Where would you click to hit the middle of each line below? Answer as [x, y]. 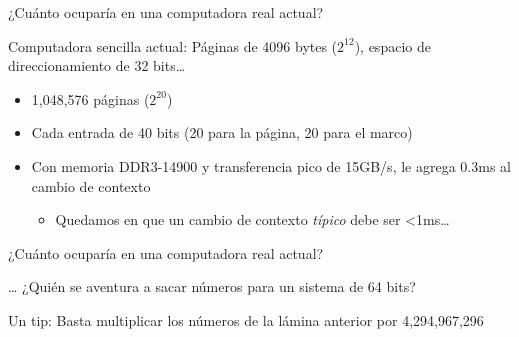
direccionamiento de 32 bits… [97, 65]
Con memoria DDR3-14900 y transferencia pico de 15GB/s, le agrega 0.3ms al [271, 165]
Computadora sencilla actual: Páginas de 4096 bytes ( [173, 45]
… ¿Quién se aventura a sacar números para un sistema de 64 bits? [212, 286]
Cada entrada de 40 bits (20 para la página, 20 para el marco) [222, 132]
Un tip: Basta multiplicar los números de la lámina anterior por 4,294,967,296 [246, 319]
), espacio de [392, 45]
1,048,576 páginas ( [90, 98]
